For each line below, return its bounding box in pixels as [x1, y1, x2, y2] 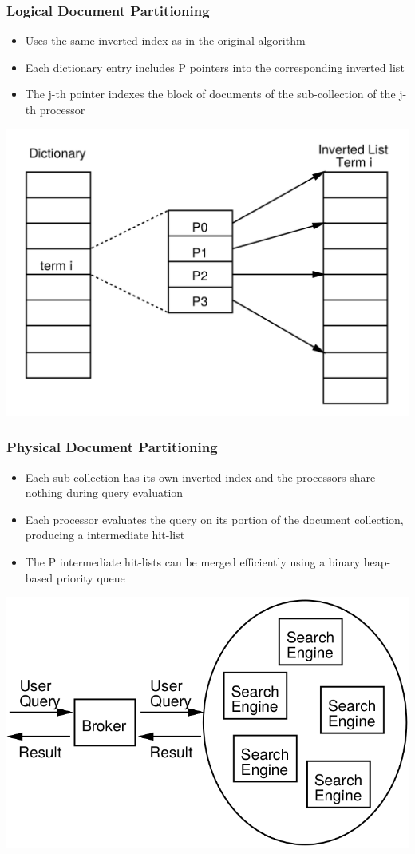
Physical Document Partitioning [6, 437, 218, 457]
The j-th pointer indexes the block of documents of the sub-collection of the [25, 85, 396, 102]
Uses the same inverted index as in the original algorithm [25, 32, 306, 49]
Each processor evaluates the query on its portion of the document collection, [25, 510, 404, 527]
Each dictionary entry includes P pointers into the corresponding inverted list [25, 58, 405, 75]
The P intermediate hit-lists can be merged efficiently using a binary [25, 554, 361, 570]
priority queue [56, 569, 125, 586]
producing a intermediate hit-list [25, 526, 185, 543]
